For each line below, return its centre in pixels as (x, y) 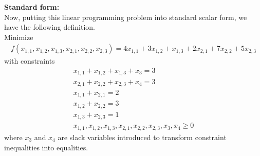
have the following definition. (50, 27)
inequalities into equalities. (46, 147)
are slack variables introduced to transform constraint (142, 137)
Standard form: (32, 7)
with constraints (30, 61)
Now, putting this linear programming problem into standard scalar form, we (126, 17)
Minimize (19, 37)
